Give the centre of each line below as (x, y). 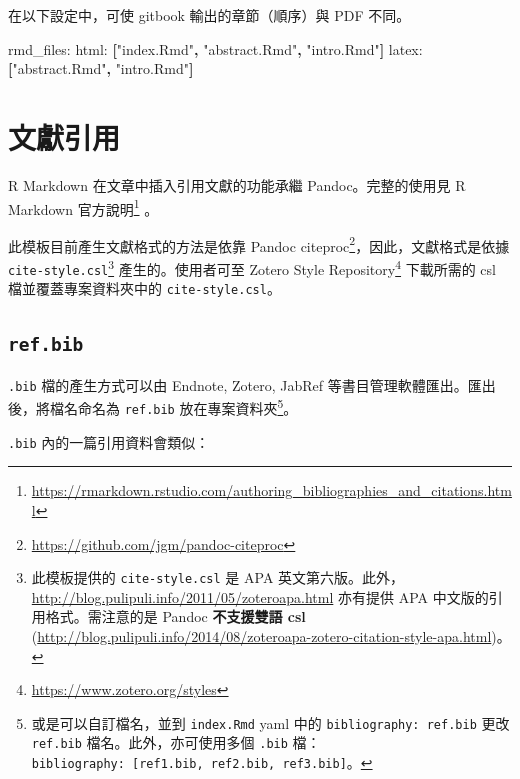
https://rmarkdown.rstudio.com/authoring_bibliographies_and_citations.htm (271, 490)
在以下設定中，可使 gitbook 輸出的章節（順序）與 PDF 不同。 (209, 15)
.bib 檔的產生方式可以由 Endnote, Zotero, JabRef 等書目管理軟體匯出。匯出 (252, 384)
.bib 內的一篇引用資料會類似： (109, 441)
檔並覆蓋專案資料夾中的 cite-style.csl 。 (144, 288)
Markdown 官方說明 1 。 (83, 207)
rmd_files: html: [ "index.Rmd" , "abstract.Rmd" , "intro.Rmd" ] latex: (215, 48)
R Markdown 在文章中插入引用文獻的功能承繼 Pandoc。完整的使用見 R (237, 184)
